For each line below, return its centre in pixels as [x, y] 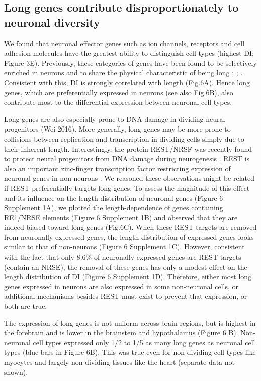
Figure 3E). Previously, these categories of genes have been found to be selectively [130, 62]
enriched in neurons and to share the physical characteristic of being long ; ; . [123, 73]
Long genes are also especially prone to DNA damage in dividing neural [115, 119]
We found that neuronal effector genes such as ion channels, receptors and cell [124, 43]
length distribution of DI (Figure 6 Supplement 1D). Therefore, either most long [128, 276]
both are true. [26, 306]
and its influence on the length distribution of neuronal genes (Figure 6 [114, 198]
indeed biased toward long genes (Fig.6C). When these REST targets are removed [130, 227]
